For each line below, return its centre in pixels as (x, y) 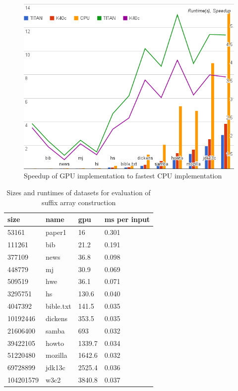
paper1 (56, 232)
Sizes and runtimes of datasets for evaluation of (79, 193)
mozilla (57, 355)
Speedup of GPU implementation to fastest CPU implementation (123, 176)
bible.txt (59, 306)
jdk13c (56, 367)
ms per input (127, 219)
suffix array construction (79, 202)
